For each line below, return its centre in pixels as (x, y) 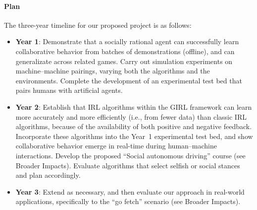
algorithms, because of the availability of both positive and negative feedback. (134, 126)
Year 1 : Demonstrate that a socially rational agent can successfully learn (127, 41)
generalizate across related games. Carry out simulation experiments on (124, 61)
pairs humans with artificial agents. (69, 90)
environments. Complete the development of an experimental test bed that (129, 80)
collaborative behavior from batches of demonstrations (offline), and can (125, 51)
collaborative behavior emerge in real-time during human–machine (116, 146)
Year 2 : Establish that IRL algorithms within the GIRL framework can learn (134, 106)
